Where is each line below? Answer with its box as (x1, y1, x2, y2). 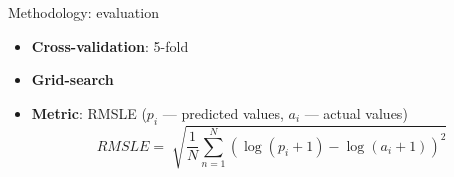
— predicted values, (162, 102, 284, 123)
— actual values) (304, 102, 408, 123)
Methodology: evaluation (8, 2, 159, 22)
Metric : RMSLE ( (31, 102, 147, 123)
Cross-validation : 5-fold (31, 35, 189, 56)
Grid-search (31, 69, 114, 90)
